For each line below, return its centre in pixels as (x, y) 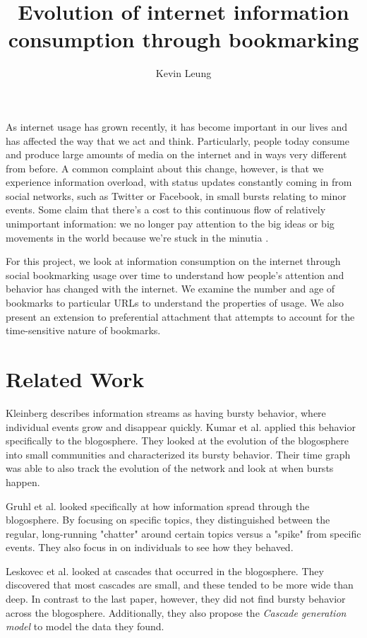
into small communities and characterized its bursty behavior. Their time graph (178, 454)
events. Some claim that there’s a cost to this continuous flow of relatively (166, 209)
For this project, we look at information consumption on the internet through (173, 261)
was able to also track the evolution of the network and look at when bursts (170, 468)
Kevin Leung (183, 73)
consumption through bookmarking (183, 39)
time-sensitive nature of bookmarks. (83, 330)
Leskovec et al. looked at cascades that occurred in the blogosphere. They (165, 571)
